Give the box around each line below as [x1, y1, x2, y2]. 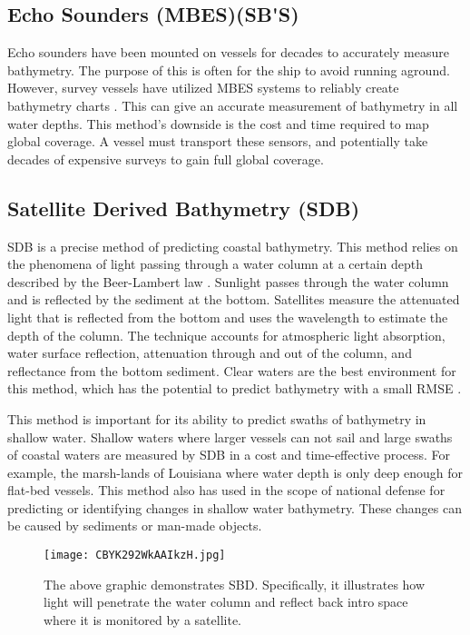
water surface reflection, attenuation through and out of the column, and [7, 343, 412, 362]
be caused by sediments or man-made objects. [7, 516, 262, 535]
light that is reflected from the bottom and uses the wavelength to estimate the [7, 307, 448, 326]
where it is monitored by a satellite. [44, 610, 241, 629]
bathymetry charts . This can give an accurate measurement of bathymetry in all [7, 95, 458, 114]
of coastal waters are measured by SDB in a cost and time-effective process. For [7, 445, 451, 464]
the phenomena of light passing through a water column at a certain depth [7, 254, 424, 273]
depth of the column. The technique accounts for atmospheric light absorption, [7, 325, 446, 344]
